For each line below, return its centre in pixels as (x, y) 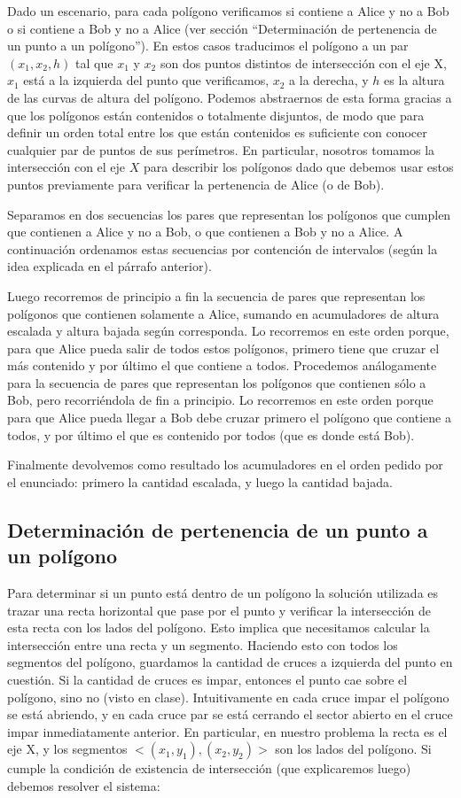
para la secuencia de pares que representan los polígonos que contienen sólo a (217, 382)
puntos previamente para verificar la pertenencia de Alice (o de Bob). (196, 184)
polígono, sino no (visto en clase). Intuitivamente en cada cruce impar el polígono (228, 697)
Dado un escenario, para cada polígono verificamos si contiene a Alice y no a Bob (228, 11)
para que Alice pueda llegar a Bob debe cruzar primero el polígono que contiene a (229, 418)
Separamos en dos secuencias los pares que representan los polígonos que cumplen (229, 214)
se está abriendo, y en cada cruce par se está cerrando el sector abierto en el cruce (230, 714)
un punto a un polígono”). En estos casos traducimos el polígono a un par (208, 46)
